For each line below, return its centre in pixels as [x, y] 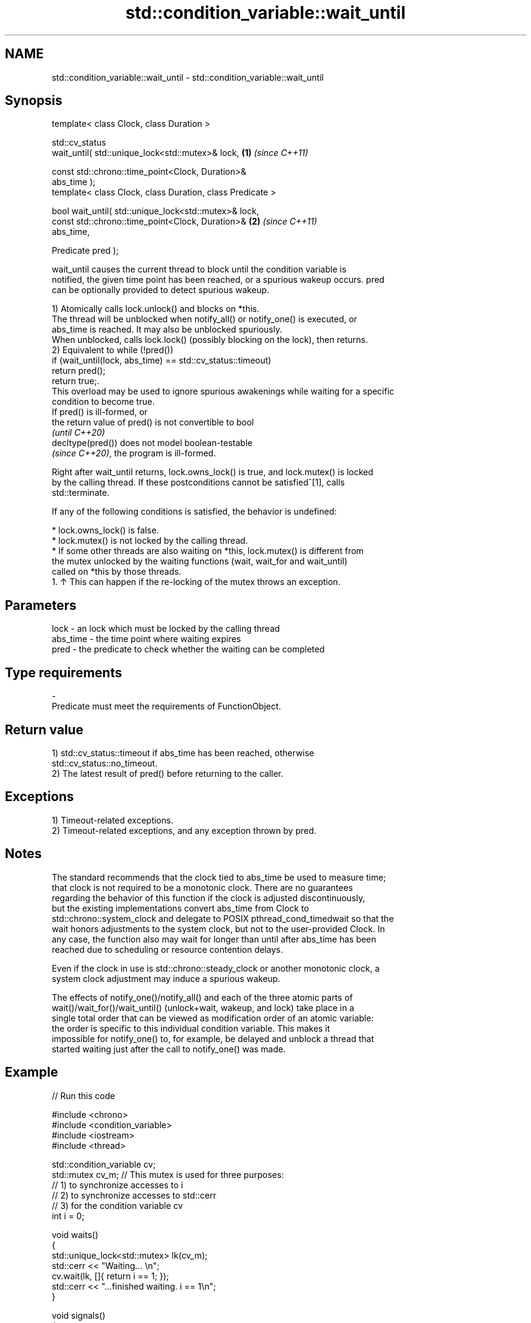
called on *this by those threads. [116, 572]
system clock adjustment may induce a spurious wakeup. [166, 978]
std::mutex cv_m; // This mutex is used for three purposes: [168, 1174]
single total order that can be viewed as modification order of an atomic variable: [213, 1018]
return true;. [75, 381]
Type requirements [64, 672]
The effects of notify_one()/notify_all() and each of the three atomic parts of [202, 997]
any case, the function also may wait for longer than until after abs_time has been [214, 939]
